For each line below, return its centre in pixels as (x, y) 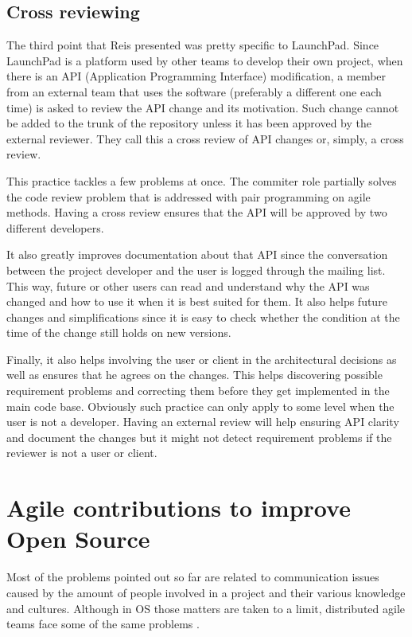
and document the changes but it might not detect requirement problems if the (199, 437)
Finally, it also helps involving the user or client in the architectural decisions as (202, 359)
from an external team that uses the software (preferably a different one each (194, 91)
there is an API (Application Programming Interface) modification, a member (196, 76)
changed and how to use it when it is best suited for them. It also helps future (197, 301)
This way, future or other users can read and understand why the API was (188, 285)
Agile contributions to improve (179, 508)
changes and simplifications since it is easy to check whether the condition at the (203, 317)
